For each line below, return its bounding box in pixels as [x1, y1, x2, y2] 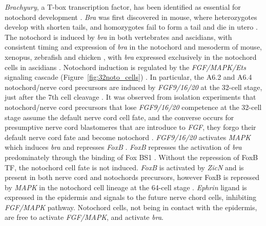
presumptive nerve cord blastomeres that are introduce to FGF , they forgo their [5, 122, 256, 132]
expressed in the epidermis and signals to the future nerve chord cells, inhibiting [5, 192, 257, 202]
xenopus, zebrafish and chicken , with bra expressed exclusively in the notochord [5, 51, 257, 62]
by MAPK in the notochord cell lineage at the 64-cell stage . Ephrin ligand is [5, 182, 247, 192]
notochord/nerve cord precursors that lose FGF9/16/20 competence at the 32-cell [5, 101, 262, 112]
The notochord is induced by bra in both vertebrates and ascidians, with [5, 31, 232, 42]
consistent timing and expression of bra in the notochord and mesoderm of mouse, [5, 41, 262, 52]
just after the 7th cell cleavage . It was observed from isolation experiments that [5, 92, 256, 102]
